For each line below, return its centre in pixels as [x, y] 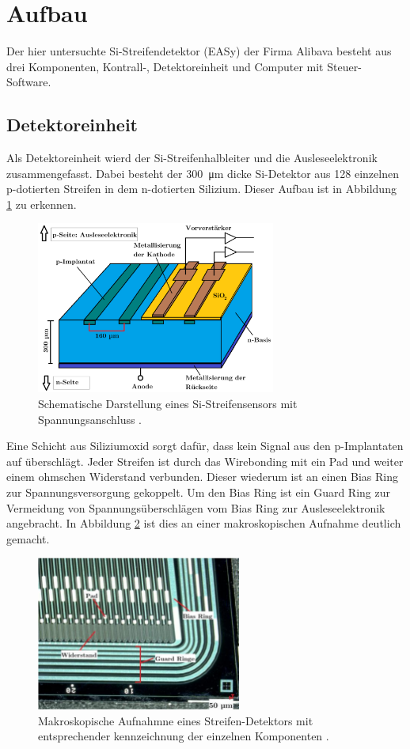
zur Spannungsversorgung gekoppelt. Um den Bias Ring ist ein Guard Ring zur [198, 492]
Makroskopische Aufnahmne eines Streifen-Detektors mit [176, 720]
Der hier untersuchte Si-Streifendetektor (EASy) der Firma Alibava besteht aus [199, 51]
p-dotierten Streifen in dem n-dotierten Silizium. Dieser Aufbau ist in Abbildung [201, 189]
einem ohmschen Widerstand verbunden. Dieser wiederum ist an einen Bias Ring [202, 477]
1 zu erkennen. [42, 204]
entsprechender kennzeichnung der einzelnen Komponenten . [184, 736]
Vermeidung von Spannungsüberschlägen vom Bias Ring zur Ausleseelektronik [196, 507]
